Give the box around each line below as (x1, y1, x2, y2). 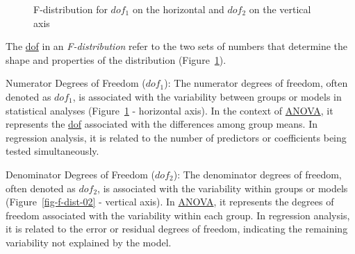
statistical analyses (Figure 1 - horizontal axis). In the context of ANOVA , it (6, 103, 333, 117)
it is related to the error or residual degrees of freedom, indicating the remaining (6, 221, 348, 236)
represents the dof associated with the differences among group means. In (6, 117, 317, 131)
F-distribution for (33, 2, 108, 16)
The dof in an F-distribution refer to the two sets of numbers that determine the (6, 39, 348, 53)
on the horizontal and (132, 2, 224, 16)
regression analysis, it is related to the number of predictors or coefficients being (6, 130, 347, 144)
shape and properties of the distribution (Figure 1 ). (6, 52, 226, 67)
